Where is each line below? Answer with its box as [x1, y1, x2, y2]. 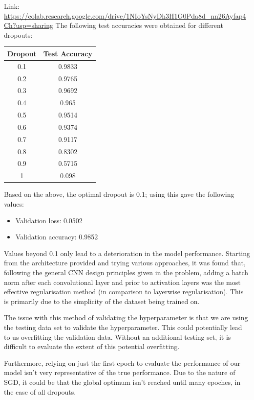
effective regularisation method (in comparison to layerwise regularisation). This [4, 286, 244, 297]
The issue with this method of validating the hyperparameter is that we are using [4, 312, 248, 323]
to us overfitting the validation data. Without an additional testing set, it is [4, 331, 231, 342]
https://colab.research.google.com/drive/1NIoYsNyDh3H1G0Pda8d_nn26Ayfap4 [4, 10, 246, 21]
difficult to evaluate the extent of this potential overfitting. [4, 341, 180, 352]
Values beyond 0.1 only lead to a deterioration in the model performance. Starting [4, 248, 250, 258]
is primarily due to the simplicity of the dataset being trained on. [4, 296, 200, 306]
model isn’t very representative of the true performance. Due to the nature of [4, 367, 235, 377]
